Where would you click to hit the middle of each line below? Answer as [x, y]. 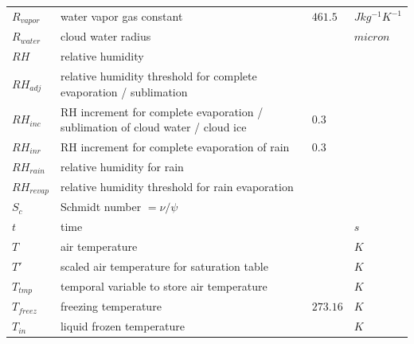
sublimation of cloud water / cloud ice [153, 127]
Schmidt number [101, 207]
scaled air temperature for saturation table [164, 266]
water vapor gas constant [121, 16]
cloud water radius [105, 36]
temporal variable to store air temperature [164, 286]
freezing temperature [111, 306]
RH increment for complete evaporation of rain [175, 147]
